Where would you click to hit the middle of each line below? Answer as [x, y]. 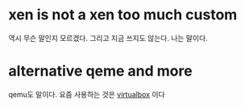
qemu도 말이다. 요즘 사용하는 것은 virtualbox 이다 [87, 94]
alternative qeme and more [100, 71]
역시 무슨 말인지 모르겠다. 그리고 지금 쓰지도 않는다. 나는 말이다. [108, 38]
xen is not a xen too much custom [123, 15]
